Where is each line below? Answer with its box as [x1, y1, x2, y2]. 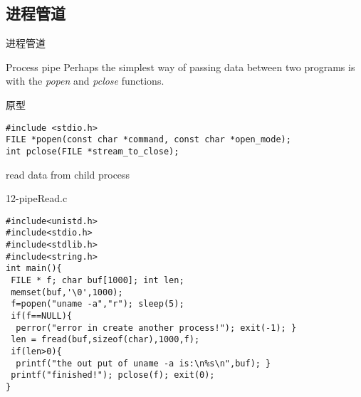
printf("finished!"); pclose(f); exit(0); [11, 370, 215, 381]
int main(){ [6, 263, 62, 274]
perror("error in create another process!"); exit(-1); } [16, 322, 297, 333]
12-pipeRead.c [6, 191, 68, 206]
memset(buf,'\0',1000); [11, 287, 123, 297]
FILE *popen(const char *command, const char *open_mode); [6, 134, 291, 145]
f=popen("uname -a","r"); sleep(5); [11, 299, 184, 309]
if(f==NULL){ [11, 310, 73, 321]
